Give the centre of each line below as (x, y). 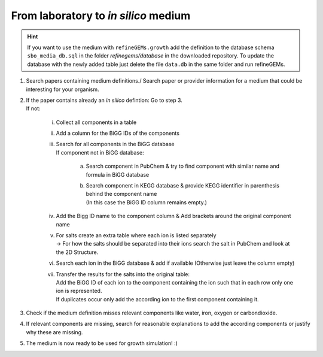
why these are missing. (54, 332)
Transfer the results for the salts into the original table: (123, 274)
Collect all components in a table (96, 122)
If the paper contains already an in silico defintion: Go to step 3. (104, 100)
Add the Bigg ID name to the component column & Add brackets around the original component (173, 216)
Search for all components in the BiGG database (115, 144)
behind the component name (121, 194)
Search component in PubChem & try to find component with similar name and (183, 166)
